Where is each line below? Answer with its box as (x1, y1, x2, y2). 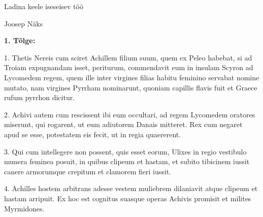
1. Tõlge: (4, 35, 36, 46)
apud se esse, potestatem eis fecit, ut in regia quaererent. (4, 129, 181, 139)
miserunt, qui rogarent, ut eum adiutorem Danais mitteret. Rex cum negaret (4, 119, 243, 130)
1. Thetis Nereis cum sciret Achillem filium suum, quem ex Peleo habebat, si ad (4, 52, 252, 63)
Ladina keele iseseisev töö (4, 1, 83, 11)
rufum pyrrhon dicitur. (4, 92, 75, 103)
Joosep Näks (4, 18, 43, 28)
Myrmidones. (4, 203, 45, 213)
